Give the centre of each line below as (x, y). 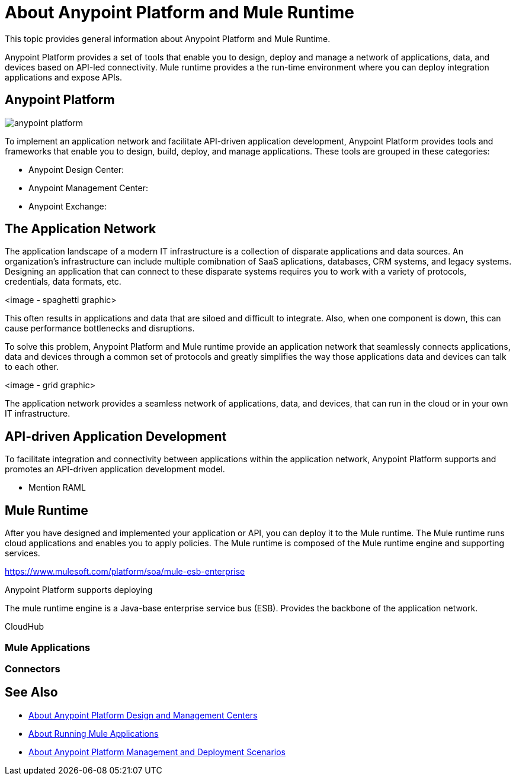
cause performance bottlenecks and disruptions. (100, 328)
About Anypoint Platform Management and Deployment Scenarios (157, 752)
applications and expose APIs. (64, 77)
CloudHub (25, 627)
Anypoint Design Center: (76, 169)
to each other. (32, 367)
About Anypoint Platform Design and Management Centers (143, 715)
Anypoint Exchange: (68, 206)
